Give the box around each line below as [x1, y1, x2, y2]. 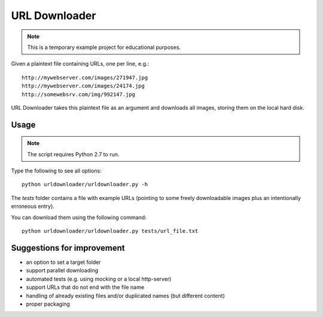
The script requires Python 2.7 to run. [27, 150, 120, 158]
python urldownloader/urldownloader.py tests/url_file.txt [22, 227, 199, 235]
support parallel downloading [26, 267, 99, 274]
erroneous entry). [11, 203, 55, 210]
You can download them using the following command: [11, 214, 147, 221]
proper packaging [26, 300, 70, 307]
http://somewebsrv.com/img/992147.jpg [22, 91, 136, 98]
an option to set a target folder [26, 258, 101, 266]
